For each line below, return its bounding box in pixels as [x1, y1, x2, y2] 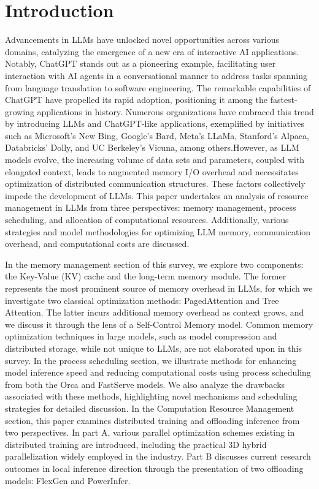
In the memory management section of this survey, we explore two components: [5, 257, 304, 270]
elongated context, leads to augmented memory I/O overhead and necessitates [5, 165, 299, 178]
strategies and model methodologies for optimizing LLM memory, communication [5, 225, 311, 238]
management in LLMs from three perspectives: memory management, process [5, 201, 296, 214]
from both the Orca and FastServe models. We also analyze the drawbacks [5, 377, 285, 390]
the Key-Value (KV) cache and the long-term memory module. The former [5, 270, 286, 282]
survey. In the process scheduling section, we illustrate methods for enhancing [5, 354, 297, 366]
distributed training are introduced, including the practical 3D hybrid [5, 438, 267, 450]
